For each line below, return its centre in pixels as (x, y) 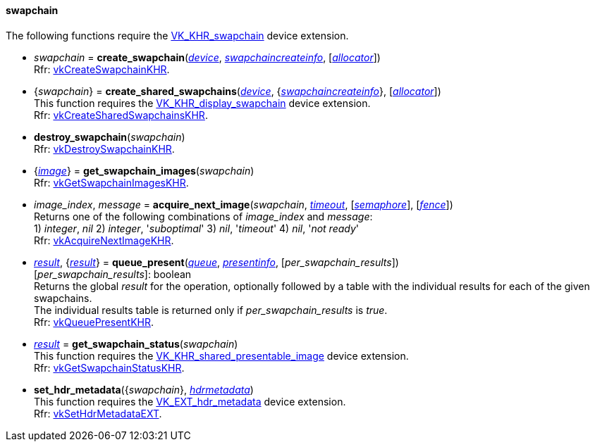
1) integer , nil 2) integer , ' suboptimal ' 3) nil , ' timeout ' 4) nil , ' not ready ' (197, 228)
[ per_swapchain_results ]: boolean (113, 274)
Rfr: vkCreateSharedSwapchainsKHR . (121, 115)
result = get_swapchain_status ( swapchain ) (136, 344)
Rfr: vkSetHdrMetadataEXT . (98, 413)
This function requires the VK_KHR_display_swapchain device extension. (202, 103)
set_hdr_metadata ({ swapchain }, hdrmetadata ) (144, 389)
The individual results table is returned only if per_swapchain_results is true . (211, 310)
